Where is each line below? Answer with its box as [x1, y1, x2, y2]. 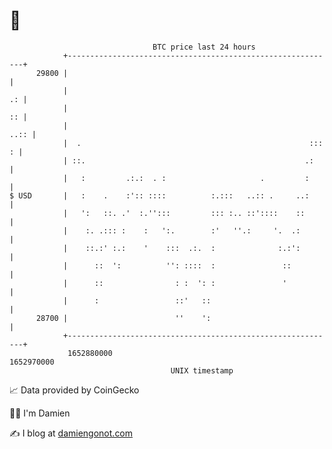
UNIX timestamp [170, 365, 234, 376]
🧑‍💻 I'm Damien [9, 407, 71, 419]
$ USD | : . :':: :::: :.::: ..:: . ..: [9, 190, 310, 201]
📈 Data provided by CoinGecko [9, 384, 140, 396]
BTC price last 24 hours [152, 42, 256, 52]
